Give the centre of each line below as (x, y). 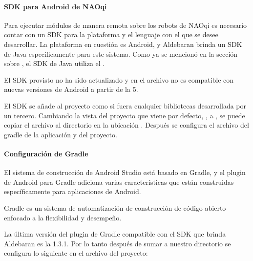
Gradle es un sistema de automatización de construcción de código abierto (115, 207)
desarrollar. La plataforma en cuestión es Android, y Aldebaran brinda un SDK (123, 44)
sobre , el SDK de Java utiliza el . (54, 63)
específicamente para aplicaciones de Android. (73, 191)
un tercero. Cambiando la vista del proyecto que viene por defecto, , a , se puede (125, 115)
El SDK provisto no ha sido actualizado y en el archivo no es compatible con (119, 79)
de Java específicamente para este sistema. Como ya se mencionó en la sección (121, 54)
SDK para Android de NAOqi (55, 6)
